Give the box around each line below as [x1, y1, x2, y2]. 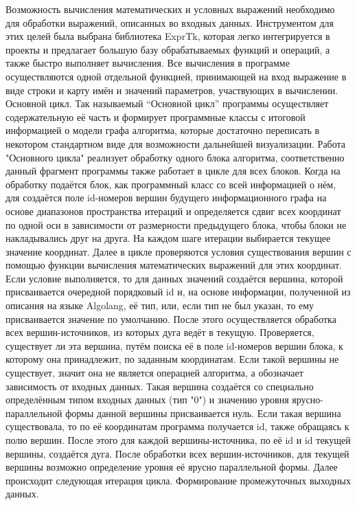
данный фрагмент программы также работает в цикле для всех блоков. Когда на [5, 164, 341, 178]
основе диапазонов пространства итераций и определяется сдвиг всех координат [5, 203, 341, 218]
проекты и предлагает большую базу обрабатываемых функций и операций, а [5, 42, 330, 56]
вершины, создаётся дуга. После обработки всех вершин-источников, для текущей [5, 446, 349, 460]
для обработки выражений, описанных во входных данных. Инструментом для [5, 15, 334, 30]
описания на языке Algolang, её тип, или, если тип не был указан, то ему [5, 298, 314, 313]
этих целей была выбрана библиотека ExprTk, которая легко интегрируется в [5, 29, 330, 43]
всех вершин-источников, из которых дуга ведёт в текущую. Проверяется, [5, 325, 314, 339]
